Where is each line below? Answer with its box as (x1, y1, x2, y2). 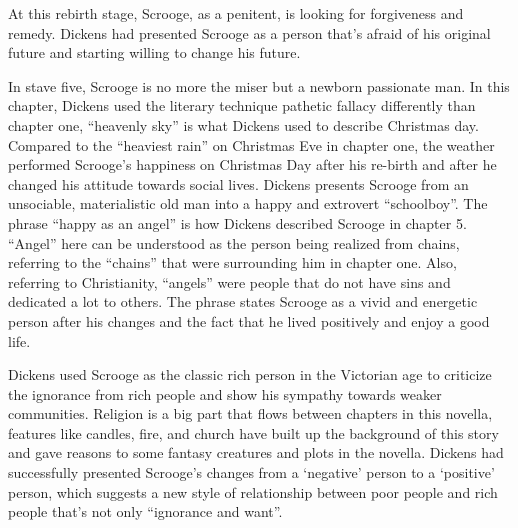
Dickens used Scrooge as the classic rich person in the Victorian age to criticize (8, 364, 492, 385)
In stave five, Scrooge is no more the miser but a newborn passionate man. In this (8, 75, 510, 96)
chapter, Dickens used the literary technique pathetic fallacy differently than (8, 95, 476, 116)
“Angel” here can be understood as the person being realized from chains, (8, 232, 460, 253)
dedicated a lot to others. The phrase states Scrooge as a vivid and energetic (8, 291, 478, 312)
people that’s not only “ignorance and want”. (8, 501, 283, 522)
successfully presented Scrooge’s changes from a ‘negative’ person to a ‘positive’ (8, 462, 495, 483)
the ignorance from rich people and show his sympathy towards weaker (8, 383, 442, 404)
